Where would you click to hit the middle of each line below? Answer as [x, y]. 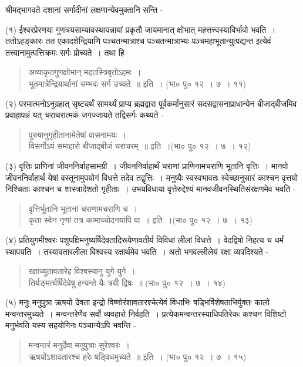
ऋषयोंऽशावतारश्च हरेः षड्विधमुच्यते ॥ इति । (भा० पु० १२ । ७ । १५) [137, 356]
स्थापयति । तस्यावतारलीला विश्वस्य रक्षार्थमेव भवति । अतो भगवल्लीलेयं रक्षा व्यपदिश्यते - [137, 251]
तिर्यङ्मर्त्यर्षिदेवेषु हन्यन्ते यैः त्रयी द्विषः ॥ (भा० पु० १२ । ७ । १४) [127, 282]
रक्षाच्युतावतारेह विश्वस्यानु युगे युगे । [82, 271]
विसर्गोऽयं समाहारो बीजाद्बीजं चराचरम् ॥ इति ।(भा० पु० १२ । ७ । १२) [140, 146]
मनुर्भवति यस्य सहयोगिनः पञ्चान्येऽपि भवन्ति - [71, 325]
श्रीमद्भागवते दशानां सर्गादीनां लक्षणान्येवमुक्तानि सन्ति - [84, 9]
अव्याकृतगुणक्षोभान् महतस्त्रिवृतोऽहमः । [85, 72]
